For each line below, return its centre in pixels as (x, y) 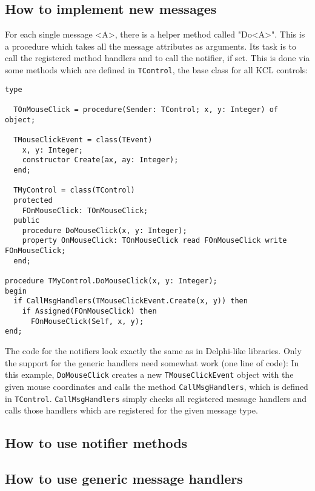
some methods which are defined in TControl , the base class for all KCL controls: (157, 69)
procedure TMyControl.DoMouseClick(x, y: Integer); (111, 281)
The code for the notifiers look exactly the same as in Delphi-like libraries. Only (153, 351)
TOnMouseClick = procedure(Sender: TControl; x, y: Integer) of (146, 109)
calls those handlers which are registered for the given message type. (131, 410)
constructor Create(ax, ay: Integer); (100, 160)
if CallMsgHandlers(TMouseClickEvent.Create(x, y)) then (131, 301)
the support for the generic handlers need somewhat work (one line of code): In (152, 362)
